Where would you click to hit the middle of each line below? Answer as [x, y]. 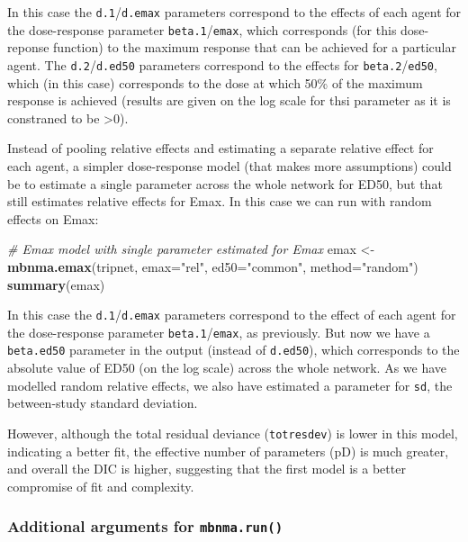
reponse [28, 47]
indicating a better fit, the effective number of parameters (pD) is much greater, [228, 451]
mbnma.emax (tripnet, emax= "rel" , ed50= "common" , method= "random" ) [213, 266]
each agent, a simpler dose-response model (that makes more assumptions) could [229, 165]
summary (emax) [56, 284]
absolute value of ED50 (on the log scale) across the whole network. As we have [227, 368]
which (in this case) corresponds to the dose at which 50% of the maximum [215, 82]
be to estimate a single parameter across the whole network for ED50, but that [225, 183]
